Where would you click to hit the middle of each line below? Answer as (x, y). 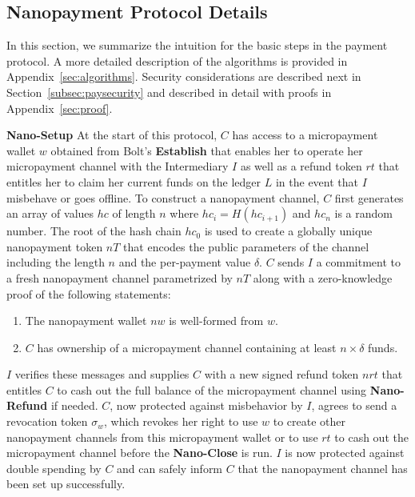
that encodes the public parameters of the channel (246, 246)
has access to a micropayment (305, 135)
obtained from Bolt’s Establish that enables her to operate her (207, 150)
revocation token (47, 421)
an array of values (50, 213)
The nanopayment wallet (86, 321)
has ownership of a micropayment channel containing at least (187, 347)
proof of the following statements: (89, 293)
